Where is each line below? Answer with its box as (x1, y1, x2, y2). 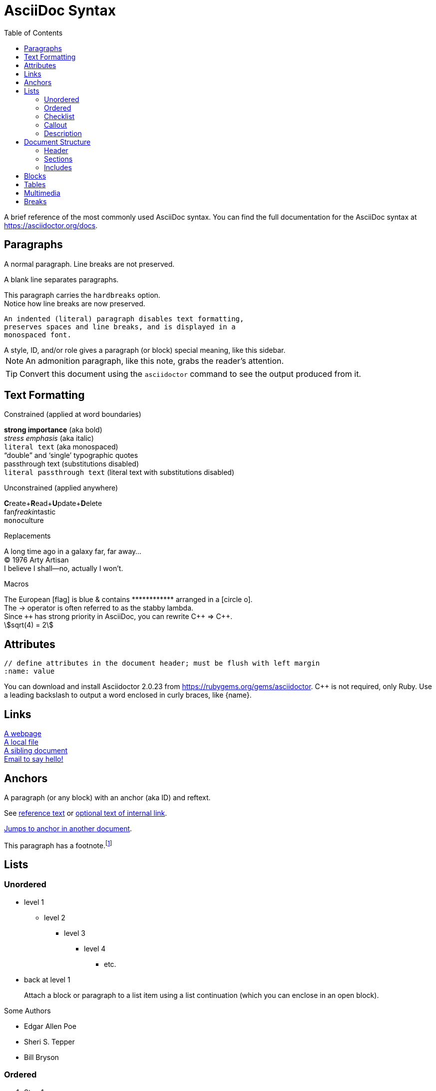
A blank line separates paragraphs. (4, 275, 119, 284)
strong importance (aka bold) (4, 425, 102, 434)
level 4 (84, 944, 106, 953)
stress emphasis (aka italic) (4, 434, 94, 443)
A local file (4, 738, 38, 747)
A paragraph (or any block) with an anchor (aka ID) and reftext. (4, 793, 211, 802)
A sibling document (4, 746, 68, 755)
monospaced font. (4, 330, 71, 339)
